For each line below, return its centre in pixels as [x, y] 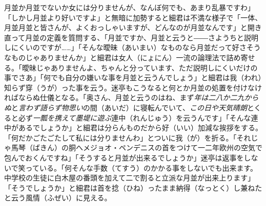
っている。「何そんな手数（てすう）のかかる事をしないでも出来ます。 [141, 167]
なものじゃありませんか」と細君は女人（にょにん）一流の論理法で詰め [122, 57]
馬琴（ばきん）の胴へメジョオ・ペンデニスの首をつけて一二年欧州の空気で [137, 147]
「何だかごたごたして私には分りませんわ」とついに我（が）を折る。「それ [128, 137]
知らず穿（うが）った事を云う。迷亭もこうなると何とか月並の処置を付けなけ [133, 87]
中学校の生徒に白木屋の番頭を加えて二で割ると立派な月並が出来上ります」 [130, 178]
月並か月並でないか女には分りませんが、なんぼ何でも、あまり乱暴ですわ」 [129, 7]
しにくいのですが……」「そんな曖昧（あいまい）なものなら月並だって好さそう [132, 47]
